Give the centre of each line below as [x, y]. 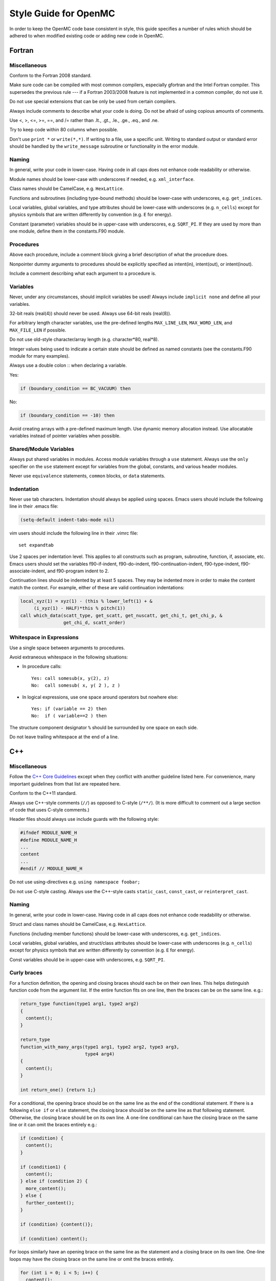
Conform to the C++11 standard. [43, 793]
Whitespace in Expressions [44, 637]
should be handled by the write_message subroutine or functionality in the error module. [104, 147]
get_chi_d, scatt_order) [94, 622]
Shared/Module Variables [42, 449]
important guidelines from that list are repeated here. [65, 783]
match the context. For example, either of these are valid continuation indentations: [97, 587]
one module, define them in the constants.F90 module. [67, 231]
